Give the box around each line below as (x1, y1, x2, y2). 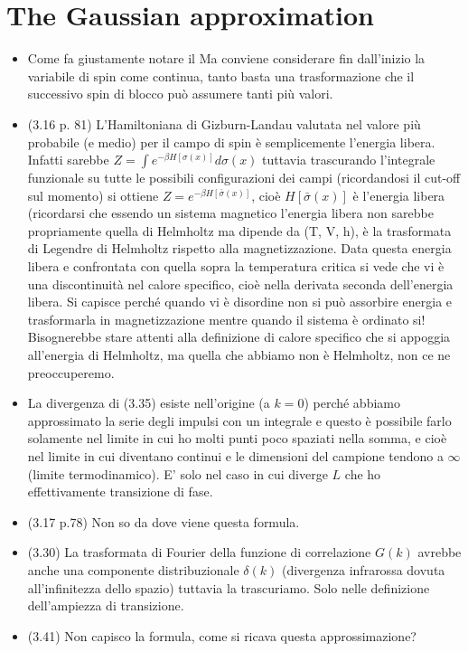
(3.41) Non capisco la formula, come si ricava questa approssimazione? (27, 626, 417, 645)
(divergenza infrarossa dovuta (281, 560, 445, 579)
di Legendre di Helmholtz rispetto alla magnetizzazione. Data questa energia (27, 239, 452, 258)
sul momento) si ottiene (27, 185, 159, 204)
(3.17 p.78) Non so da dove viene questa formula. (27, 512, 300, 531)
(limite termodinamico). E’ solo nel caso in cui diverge (27, 464, 328, 483)
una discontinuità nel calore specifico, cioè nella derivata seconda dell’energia (27, 274, 454, 293)
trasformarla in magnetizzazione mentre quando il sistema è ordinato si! (27, 309, 426, 328)
